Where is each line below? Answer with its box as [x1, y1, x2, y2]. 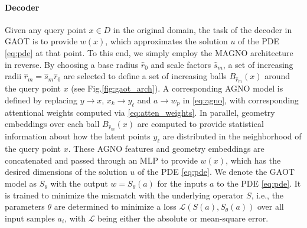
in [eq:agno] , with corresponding [182, 93, 299, 106]
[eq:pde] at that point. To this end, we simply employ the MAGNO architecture [5, 46, 293, 58]
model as [5, 177, 37, 190]
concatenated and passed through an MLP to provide [5, 154, 198, 166]
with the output [50, 177, 108, 190]
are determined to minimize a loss [54, 200, 177, 213]
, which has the [226, 154, 281, 166]
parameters [5, 200, 45, 213]
